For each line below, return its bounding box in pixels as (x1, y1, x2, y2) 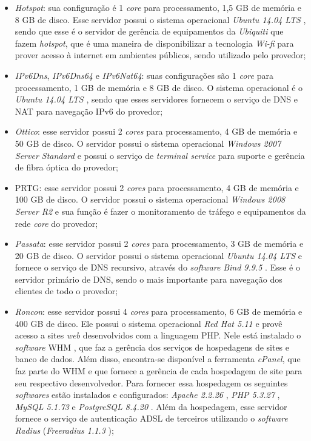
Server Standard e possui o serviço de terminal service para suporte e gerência (15, 149, 305, 161)
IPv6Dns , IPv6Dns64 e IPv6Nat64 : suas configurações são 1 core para (15, 69, 273, 81)
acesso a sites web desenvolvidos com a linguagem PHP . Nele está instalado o (15, 329, 301, 342)
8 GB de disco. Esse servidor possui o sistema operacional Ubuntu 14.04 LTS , (15, 13, 306, 25)
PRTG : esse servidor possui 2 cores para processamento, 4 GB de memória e (15, 181, 299, 194)
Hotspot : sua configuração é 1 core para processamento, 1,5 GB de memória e (15, 1, 302, 13)
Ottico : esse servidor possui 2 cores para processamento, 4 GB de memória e (15, 125, 298, 138)
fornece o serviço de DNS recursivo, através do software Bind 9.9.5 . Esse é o (15, 261, 300, 274)
